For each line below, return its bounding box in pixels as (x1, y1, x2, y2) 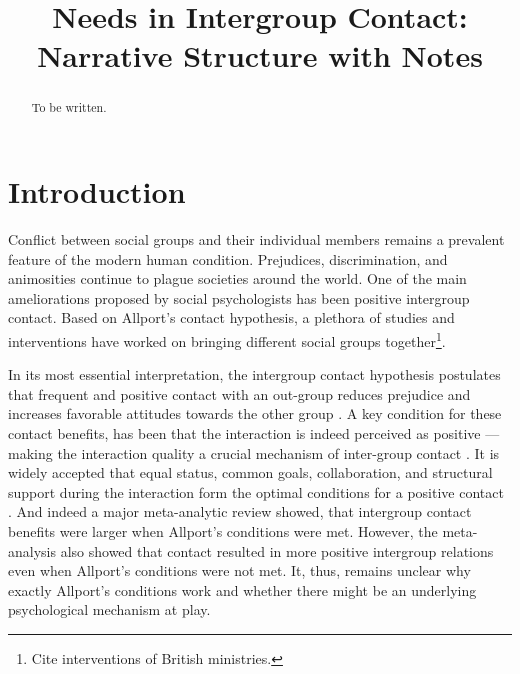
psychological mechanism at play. (8, 599, 211, 620)
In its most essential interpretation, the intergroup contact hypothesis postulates (8, 364, 501, 385)
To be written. (31, 99, 107, 116)
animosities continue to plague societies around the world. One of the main (8, 268, 467, 289)
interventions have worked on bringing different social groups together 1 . (8, 327, 446, 351)
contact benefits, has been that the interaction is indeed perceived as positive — (8, 422, 500, 443)
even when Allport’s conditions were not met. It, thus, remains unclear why (8, 560, 471, 581)
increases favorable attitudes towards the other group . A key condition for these (8, 403, 502, 424)
